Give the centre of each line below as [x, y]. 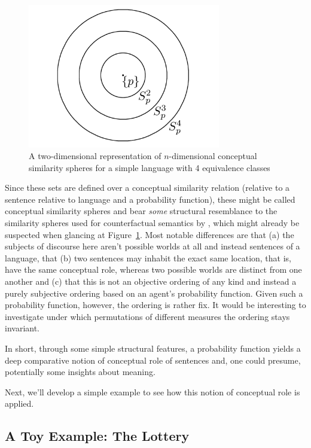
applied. [19, 403]
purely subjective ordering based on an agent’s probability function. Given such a [154, 293]
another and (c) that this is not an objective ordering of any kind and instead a [151, 281]
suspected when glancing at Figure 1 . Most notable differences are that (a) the [150, 234]
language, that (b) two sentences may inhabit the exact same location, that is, [148, 257]
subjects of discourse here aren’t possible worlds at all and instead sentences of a [153, 246]
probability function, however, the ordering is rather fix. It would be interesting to [155, 305]
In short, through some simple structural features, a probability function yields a [153, 348]
